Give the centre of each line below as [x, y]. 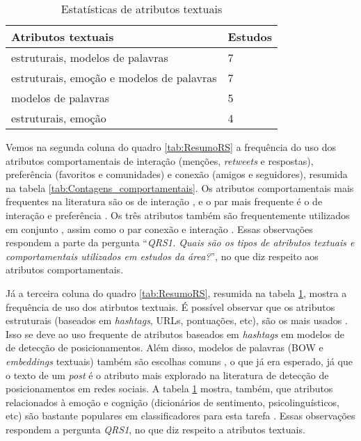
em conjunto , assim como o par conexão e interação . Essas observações [159, 228]
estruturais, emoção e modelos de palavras [114, 78]
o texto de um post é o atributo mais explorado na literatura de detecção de [167, 375]
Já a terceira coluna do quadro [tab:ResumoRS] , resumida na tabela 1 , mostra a [176, 292]
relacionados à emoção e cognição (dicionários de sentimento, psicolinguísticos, [173, 402]
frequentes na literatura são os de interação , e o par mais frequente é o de [164, 201]
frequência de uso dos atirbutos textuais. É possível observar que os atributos [170, 306]
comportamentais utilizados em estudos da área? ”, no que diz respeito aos [162, 256]
